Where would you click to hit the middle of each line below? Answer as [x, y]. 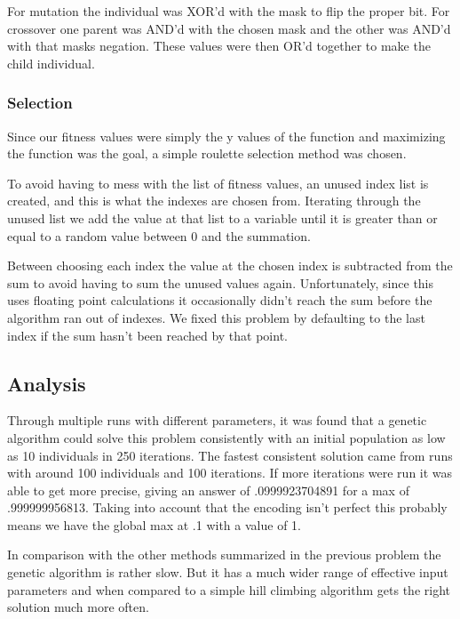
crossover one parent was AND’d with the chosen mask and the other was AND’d [229, 28]
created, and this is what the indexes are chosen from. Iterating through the [214, 201]
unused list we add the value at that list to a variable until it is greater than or [222, 217]
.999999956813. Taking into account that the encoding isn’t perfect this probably [227, 507]
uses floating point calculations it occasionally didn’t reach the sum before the [220, 300]
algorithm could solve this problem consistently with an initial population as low [226, 437]
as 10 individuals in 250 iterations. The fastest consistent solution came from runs [230, 455]
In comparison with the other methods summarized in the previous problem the [224, 555]
